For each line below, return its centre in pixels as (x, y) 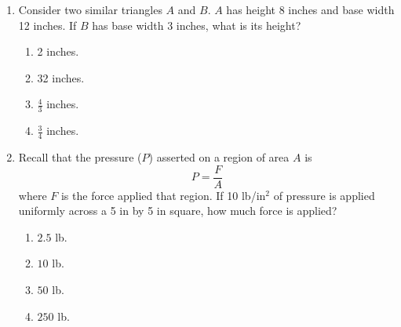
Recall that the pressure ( (80, 157)
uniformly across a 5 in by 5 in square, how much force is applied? (178, 211)
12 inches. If (47, 25)
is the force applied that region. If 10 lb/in (163, 195)
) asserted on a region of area (219, 157)
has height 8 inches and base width (310, 9)
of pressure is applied (324, 195)
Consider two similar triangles (90, 9)
